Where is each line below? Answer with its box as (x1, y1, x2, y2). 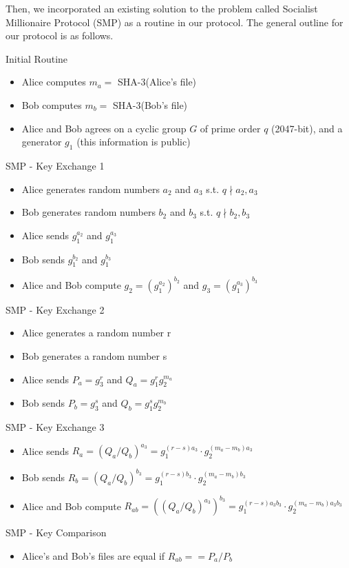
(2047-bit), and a (271, 121, 343, 135)
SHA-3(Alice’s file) (118, 74, 197, 89)
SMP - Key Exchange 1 (6, 158, 105, 172)
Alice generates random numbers (21, 181, 160, 196)
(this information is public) (76, 134, 191, 149)
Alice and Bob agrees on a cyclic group (21, 121, 187, 135)
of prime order (200, 121, 261, 135)
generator (21, 134, 62, 149)
